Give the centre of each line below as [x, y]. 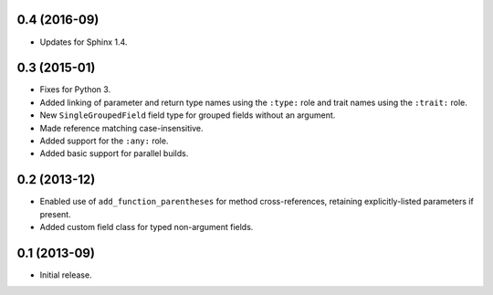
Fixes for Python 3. [75, 90]
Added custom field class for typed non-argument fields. [147, 227]
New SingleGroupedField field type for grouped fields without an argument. [188, 115]
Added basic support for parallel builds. [114, 153]
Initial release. [66, 275]
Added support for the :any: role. [104, 141]
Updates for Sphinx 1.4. [84, 42]
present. [56, 214]
